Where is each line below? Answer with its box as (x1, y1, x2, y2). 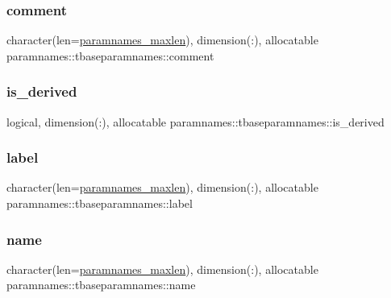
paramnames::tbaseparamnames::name (6, 276, 196, 293)
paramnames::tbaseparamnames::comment (6, 47, 214, 64)
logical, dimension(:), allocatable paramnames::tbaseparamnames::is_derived (6, 113, 385, 130)
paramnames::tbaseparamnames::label (6, 195, 193, 212)
